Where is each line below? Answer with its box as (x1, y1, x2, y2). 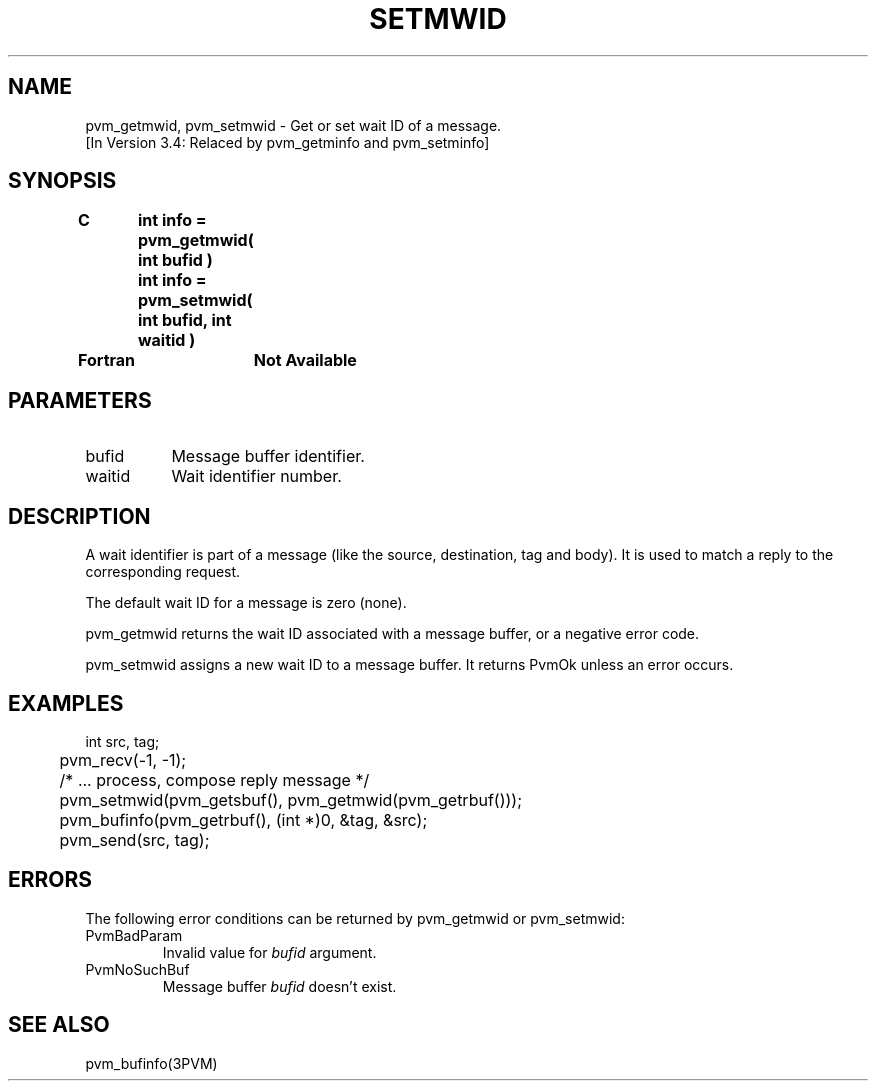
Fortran (78, 350, 136, 371)
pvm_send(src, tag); (59, 829, 210, 850)
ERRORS (8, 867, 93, 893)
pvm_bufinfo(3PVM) (85, 1054, 218, 1072)
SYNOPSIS (8, 168, 117, 194)
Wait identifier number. (171, 466, 342, 487)
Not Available (253, 350, 357, 371)
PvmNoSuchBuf (85, 960, 190, 978)
